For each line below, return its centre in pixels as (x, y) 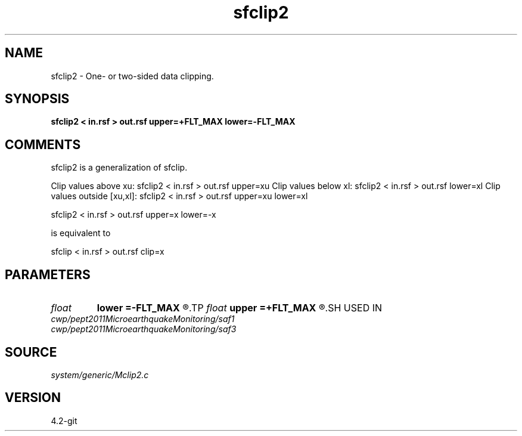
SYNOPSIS (37, 99)
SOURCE (31, 352)
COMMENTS (43, 144)
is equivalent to (81, 233)
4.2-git (64, 420)
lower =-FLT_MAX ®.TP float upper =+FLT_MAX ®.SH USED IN (240, 308)
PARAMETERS (48, 274)
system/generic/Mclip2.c (100, 375)
